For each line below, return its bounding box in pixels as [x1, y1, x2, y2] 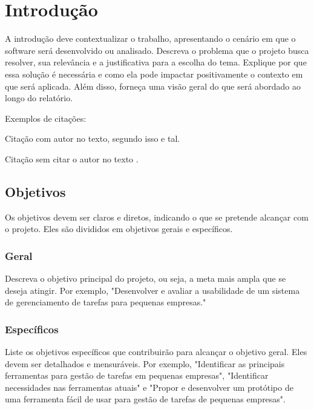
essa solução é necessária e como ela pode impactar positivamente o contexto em [5, 67, 303, 80]
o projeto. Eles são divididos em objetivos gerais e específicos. [5, 222, 233, 235]
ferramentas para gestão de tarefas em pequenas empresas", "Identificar [5, 369, 269, 382]
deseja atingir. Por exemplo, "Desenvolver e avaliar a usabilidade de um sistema [5, 284, 300, 296]
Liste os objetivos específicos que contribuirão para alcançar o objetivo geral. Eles [5, 345, 307, 358]
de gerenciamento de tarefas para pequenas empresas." [5, 296, 206, 308]
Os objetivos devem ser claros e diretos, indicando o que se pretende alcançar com [5, 210, 309, 223]
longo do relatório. [5, 91, 73, 104]
